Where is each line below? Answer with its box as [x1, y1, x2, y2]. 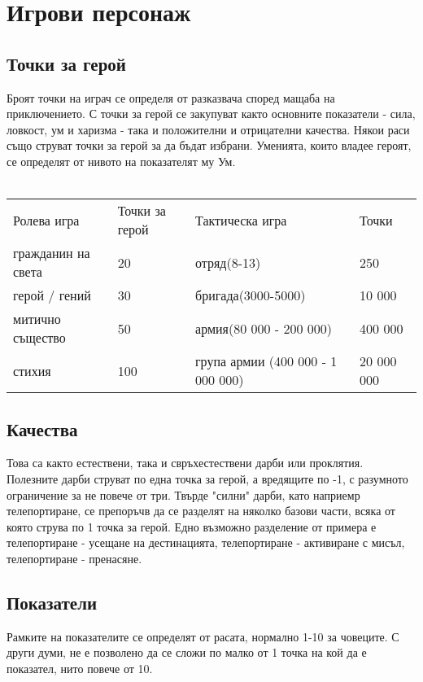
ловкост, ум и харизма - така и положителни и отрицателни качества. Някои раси [7, 120, 410, 138]
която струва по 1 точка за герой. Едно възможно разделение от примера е [7, 518, 377, 535]
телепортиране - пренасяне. [7, 549, 142, 566]
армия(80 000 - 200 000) [195, 318, 333, 338]
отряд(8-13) [195, 252, 261, 272]
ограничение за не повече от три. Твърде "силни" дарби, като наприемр [7, 486, 360, 503]
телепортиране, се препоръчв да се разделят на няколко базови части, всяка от [7, 502, 395, 519]
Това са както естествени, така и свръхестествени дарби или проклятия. [7, 454, 364, 471]
